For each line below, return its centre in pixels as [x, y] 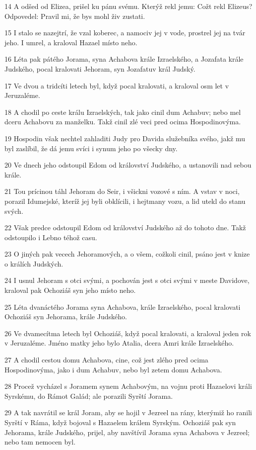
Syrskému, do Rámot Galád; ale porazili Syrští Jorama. [89, 396]
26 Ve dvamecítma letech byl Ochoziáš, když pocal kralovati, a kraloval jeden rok [128, 333]
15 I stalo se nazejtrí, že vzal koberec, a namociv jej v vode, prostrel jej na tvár [125, 33]
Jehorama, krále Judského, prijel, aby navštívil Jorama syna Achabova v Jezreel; [127, 432]
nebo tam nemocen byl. [40, 442]
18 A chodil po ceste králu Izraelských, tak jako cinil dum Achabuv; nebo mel [123, 112]
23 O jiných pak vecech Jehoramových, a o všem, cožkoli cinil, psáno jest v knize [127, 254]
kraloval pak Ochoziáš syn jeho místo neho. [70, 290]
